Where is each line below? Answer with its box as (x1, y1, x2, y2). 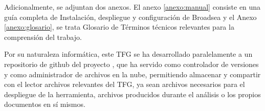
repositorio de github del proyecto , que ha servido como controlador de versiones (4, 58, 259, 69)
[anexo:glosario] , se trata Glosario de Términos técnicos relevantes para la (4, 21, 234, 32)
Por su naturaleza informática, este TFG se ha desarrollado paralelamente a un (4, 49, 253, 59)
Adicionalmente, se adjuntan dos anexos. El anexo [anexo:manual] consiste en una (4, 2, 261, 12)
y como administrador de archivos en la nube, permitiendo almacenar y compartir (4, 69, 261, 79)
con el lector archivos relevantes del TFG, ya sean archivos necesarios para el (4, 79, 245, 90)
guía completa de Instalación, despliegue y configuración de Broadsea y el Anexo (4, 11, 257, 22)
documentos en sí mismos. (4, 99, 85, 109)
